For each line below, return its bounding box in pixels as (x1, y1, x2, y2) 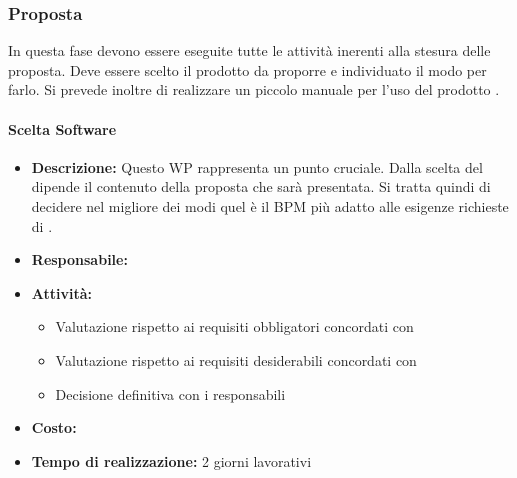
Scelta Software (8, 118, 117, 139)
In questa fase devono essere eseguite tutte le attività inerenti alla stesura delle (8, 40, 491, 61)
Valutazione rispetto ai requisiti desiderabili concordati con (55, 349, 417, 370)
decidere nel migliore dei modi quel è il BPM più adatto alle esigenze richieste (31, 195, 509, 216)
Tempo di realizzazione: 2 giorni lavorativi (31, 450, 312, 471)
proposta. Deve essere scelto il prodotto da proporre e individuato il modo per (8, 59, 487, 80)
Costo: (31, 417, 77, 438)
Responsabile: (31, 249, 128, 270)
